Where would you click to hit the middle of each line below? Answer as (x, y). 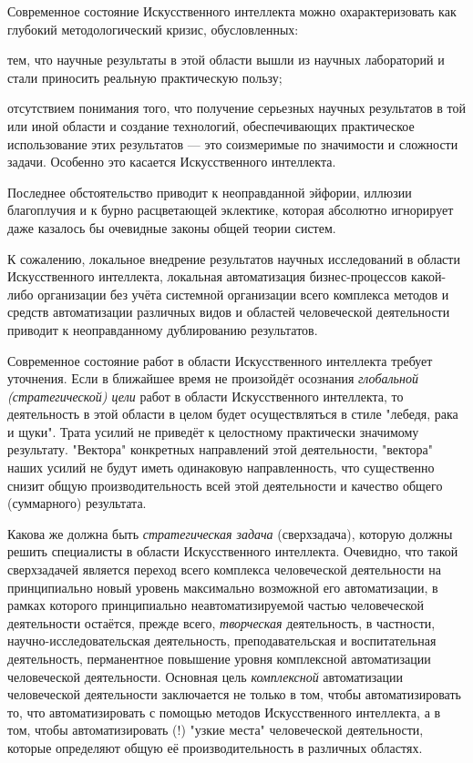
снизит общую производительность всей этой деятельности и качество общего (225, 485)
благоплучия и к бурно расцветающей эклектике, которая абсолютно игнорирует (231, 210)
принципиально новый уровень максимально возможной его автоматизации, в (223, 587)
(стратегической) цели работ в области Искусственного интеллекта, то (206, 396)
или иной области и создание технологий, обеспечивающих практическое (211, 125)
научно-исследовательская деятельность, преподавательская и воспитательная (222, 641)
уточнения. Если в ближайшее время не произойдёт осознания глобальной (213, 378)
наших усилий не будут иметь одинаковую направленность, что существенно (221, 468)
